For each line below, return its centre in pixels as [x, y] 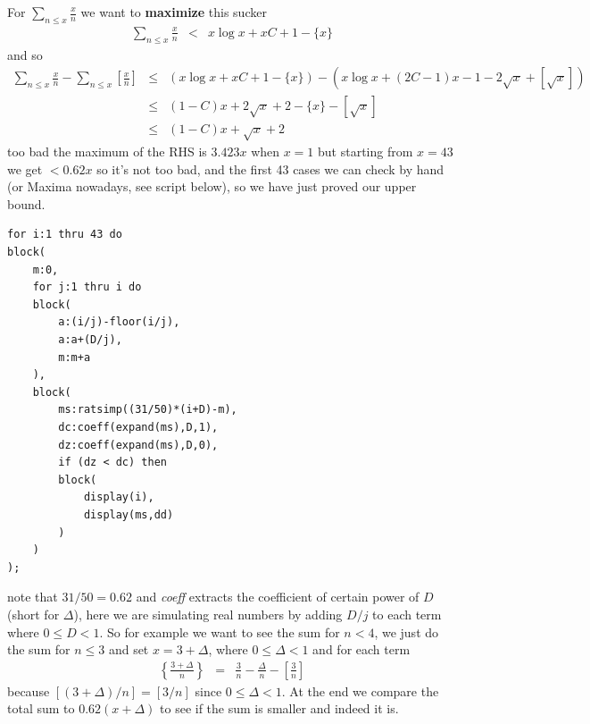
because [29, 690]
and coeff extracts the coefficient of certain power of [278, 597]
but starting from [366, 152]
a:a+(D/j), [90, 340]
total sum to [41, 708]
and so [25, 54]
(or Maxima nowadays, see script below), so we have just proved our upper [212, 186]
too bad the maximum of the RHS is [107, 152]
